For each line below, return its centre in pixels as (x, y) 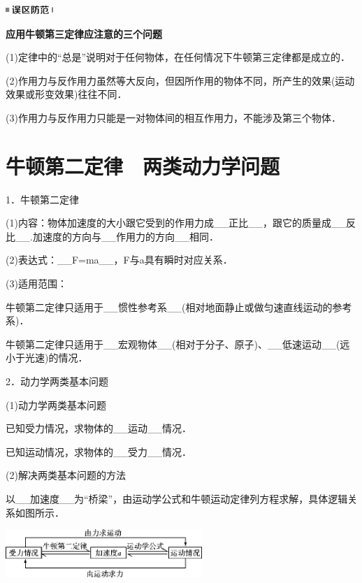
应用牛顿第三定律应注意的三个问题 (84, 33)
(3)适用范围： (36, 283)
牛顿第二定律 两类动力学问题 (143, 165)
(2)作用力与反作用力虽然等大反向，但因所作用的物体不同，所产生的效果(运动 (180, 80)
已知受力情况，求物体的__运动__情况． (99, 428)
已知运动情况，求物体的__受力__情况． (99, 451)
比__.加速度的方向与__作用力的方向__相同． (112, 236)
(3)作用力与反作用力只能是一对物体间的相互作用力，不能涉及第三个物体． (173, 117)
